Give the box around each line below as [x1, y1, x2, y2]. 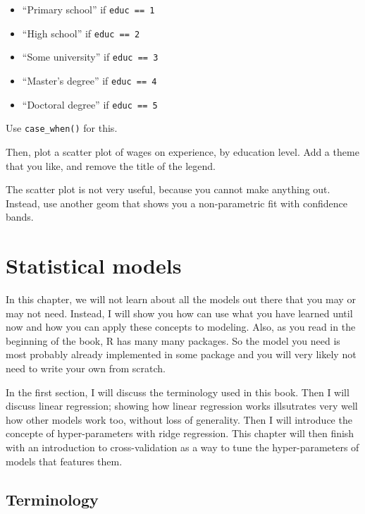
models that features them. [6, 453, 123, 468]
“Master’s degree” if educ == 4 [22, 73, 157, 87]
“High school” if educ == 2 [22, 25, 140, 40]
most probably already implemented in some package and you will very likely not [6, 347, 357, 362]
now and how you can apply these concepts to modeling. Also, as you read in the [6, 319, 356, 334]
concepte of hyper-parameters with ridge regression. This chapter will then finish [6, 426, 354, 441]
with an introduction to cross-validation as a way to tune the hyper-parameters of [6, 439, 359, 454]
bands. [6, 209, 34, 224]
